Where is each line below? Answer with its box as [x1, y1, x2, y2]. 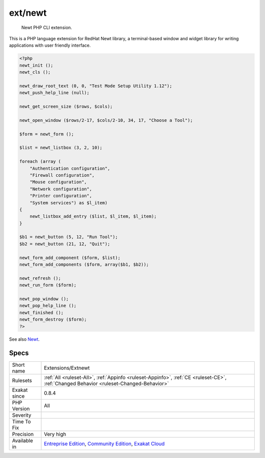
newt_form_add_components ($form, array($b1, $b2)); [19, 262, 149, 268]
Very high [44, 431, 66, 438]
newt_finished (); [19, 310, 64, 315]
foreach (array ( [19, 159, 61, 164]
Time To [12, 418, 31, 425]
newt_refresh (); [19, 275, 61, 281]
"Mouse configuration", [29, 179, 87, 185]
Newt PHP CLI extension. [21, 25, 72, 30]
